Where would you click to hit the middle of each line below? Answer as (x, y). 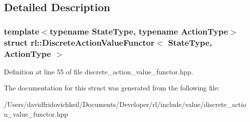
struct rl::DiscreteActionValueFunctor (79, 42)
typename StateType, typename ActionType (139, 31)
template (22, 31)
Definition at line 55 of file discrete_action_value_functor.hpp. (99, 71)
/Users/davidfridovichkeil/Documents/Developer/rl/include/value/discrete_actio (125, 104)
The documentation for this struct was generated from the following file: (112, 88)
